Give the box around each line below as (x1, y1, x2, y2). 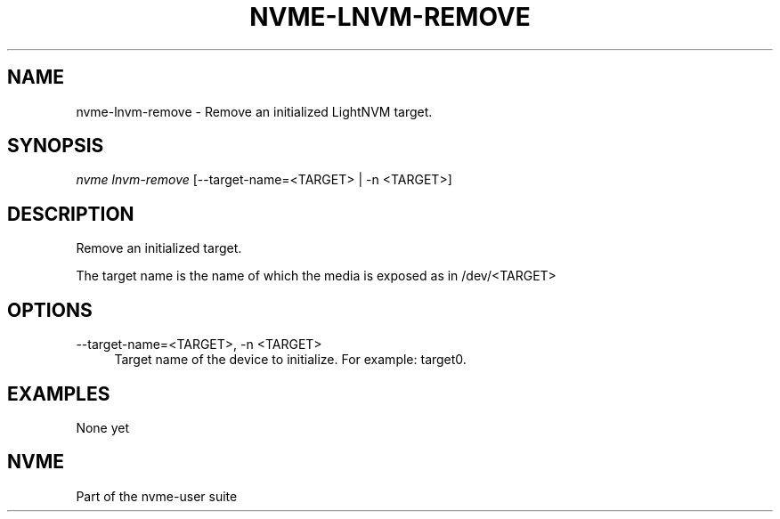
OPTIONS (7, 298, 93, 321)
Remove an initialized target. (76, 240, 242, 256)
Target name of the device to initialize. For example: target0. (114, 352, 467, 368)
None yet (76, 419, 130, 435)
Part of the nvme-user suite (76, 488, 238, 504)
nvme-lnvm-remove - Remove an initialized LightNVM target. (76, 103, 433, 119)
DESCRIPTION (7, 202, 134, 225)
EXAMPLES (7, 382, 110, 405)
